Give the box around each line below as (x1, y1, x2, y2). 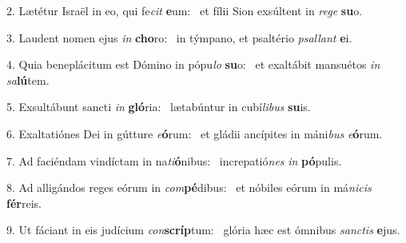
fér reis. (6, 194, 42, 211)
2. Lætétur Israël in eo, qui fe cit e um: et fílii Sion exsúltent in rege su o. (6, 2, 363, 18)
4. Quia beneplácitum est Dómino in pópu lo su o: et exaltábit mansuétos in (6, 56, 380, 73)
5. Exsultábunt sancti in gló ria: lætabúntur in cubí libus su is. (6, 98, 311, 115)
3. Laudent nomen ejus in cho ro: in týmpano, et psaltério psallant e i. (6, 29, 352, 46)
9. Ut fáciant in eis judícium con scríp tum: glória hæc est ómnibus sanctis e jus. (6, 221, 400, 238)
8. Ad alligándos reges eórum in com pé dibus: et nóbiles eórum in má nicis (6, 179, 372, 196)
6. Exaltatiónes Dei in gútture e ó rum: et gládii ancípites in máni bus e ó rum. (6, 125, 383, 141)
